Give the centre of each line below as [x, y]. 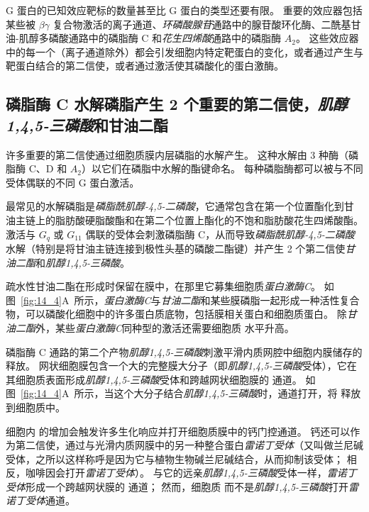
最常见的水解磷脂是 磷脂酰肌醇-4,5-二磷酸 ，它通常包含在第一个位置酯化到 [175, 206]
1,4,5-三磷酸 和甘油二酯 [87, 124]
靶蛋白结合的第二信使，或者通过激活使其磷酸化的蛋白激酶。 [145, 66]
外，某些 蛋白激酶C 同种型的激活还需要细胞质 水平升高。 [165, 327]
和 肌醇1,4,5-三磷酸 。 [83, 262]
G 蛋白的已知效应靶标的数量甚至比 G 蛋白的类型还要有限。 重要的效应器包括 [184, 10]
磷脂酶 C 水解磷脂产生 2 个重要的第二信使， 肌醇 [177, 104]
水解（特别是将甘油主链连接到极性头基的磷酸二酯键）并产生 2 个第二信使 [176, 248]
